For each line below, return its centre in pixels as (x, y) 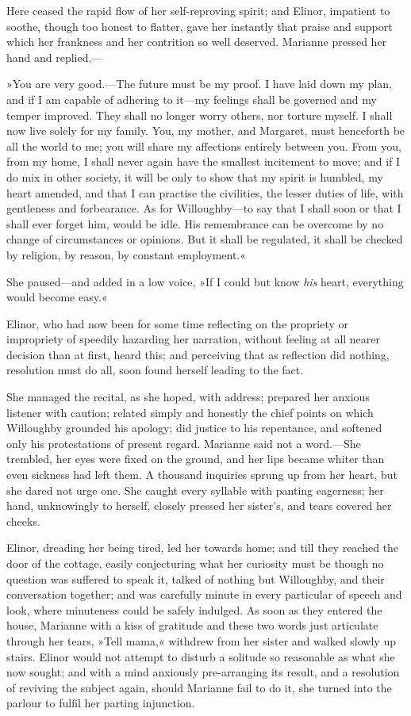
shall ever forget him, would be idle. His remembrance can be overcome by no (195, 223)
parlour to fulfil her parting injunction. (101, 703)
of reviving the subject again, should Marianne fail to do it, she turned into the (199, 687)
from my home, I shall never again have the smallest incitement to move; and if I (204, 161)
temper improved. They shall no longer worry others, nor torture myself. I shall (200, 115)
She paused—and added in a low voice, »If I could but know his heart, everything (205, 281)
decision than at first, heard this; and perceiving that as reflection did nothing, (198, 354)
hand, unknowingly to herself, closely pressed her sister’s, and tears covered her (199, 505)
